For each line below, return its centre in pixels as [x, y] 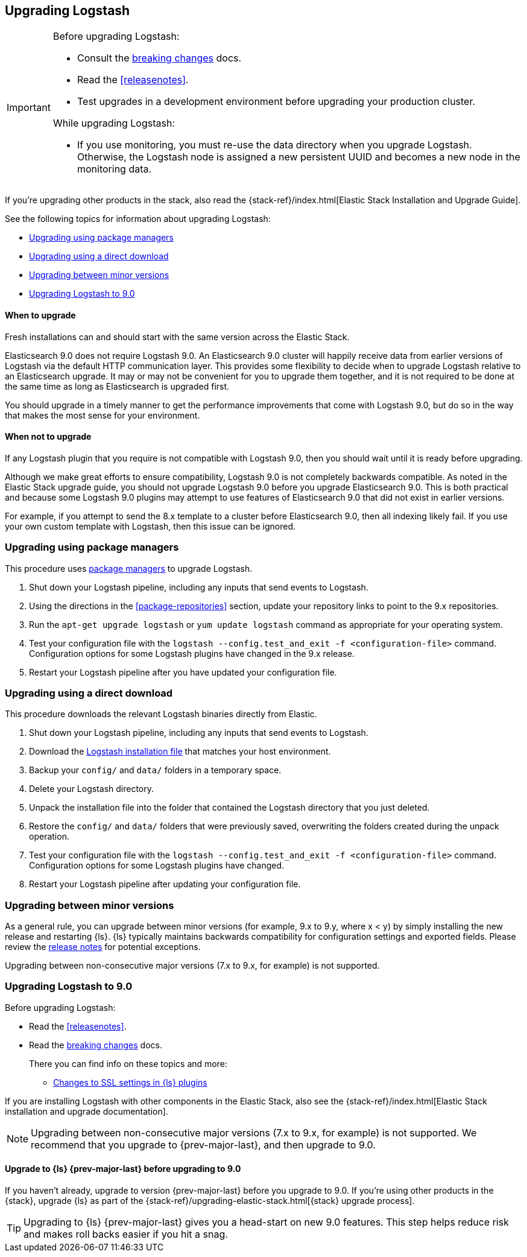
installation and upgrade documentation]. [87, 1111]
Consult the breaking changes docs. [159, 58]
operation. [49, 837]
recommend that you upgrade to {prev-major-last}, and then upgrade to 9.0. [203, 1145]
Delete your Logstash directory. [92, 789]
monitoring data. [114, 169]
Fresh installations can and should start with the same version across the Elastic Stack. [177, 337]
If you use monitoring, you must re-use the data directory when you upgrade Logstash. [274, 145]
